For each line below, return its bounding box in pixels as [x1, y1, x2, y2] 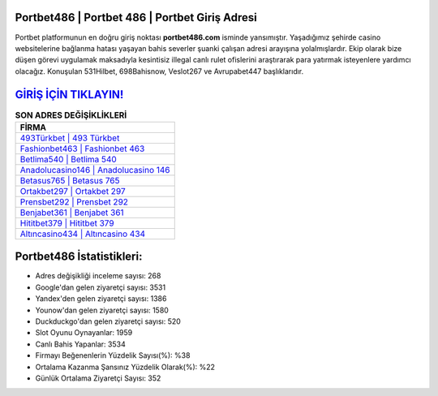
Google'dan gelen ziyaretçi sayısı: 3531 [35, 282, 166, 292]
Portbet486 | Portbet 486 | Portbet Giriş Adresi [15, 11, 257, 24]
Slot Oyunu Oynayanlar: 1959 [35, 328, 133, 338]
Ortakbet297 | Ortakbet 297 [19, 185, 126, 196]
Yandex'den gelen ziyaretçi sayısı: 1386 [35, 294, 167, 303]
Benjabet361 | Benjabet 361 [19, 207, 125, 218]
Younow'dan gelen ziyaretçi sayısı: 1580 [35, 305, 170, 315]
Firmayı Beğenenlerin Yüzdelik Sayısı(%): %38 [35, 351, 191, 360]
